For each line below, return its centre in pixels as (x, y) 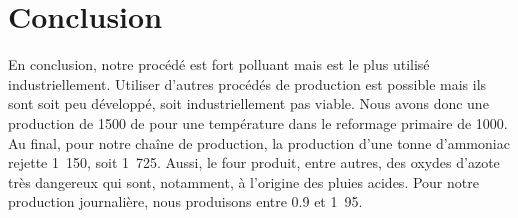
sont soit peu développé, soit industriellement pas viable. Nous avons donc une (248, 103)
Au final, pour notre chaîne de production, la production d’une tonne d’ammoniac (259, 142)
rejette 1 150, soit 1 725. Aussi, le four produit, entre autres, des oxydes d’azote (254, 162)
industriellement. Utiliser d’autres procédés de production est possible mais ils (247, 83)
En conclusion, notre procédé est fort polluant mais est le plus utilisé (219, 64)
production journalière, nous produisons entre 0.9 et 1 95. (185, 201)
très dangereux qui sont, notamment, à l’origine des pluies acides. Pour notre (243, 181)
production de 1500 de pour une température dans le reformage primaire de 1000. (258, 122)
